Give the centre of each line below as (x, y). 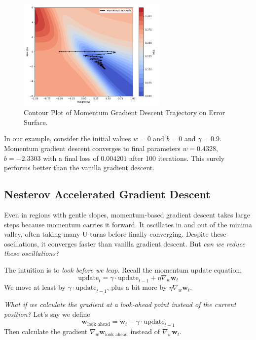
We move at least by (35, 287)
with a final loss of (71, 158)
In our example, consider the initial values (68, 139)
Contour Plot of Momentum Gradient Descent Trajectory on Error (125, 112)
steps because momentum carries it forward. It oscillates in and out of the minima (128, 224)
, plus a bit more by (137, 287)
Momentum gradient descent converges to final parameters (92, 148)
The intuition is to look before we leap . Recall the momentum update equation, (123, 270)
